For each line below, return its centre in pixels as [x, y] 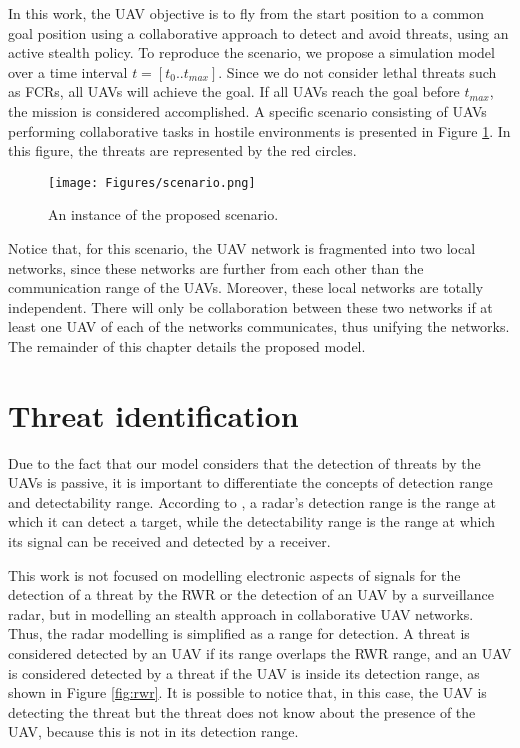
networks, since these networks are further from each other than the [216, 267]
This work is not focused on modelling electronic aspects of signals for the [234, 574]
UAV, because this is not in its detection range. [153, 731]
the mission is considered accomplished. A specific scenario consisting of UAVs [247, 110]
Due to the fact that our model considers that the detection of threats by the [244, 462]
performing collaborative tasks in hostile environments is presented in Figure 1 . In [259, 130]
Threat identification [153, 414]
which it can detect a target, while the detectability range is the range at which [252, 521]
